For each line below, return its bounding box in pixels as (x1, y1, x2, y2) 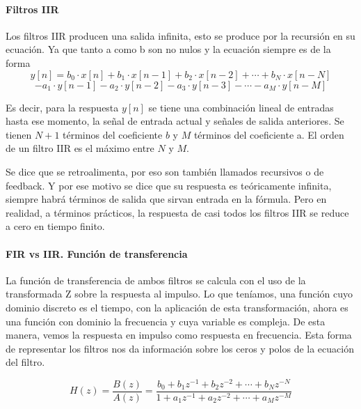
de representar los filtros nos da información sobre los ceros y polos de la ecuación (6, 341, 354, 355)
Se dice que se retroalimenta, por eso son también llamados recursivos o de (6, 164, 324, 178)
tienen (6, 127, 32, 141)
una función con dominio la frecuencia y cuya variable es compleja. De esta (6, 314, 326, 328)
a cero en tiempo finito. (6, 219, 105, 233)
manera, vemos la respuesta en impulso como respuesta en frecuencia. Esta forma (6, 327, 352, 342)
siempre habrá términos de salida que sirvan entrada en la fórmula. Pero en (6, 192, 327, 206)
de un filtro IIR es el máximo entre (6, 141, 154, 155)
